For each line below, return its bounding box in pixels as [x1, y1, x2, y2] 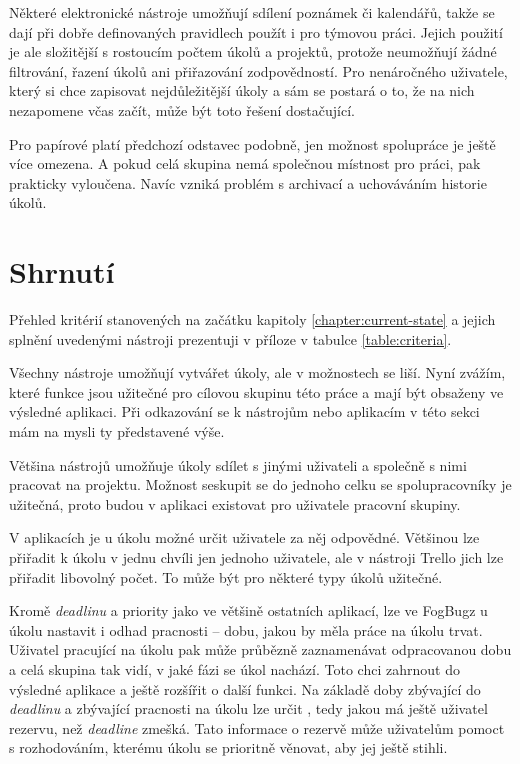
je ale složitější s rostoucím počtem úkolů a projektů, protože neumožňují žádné [9, 41, 497, 62]
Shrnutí [9, 251, 115, 292]
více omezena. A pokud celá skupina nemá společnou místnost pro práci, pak [9, 153, 481, 174]
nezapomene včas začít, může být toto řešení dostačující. [9, 99, 355, 120]
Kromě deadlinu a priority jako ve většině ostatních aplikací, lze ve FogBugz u [9, 600, 488, 621]
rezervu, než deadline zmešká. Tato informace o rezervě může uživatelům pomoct [9, 717, 505, 738]
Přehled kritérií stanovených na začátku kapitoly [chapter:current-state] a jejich [9, 309, 496, 330]
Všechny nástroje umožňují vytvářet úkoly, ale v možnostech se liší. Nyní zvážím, [9, 362, 506, 383]
